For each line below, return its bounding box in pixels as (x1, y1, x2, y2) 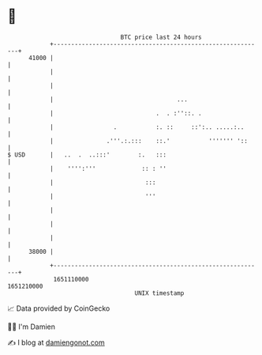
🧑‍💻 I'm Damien (7, 322, 56, 331)
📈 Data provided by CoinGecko (7, 304, 110, 313)
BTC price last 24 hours (120, 33, 202, 41)
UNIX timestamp (134, 289, 185, 297)
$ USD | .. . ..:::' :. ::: (7, 150, 167, 159)
